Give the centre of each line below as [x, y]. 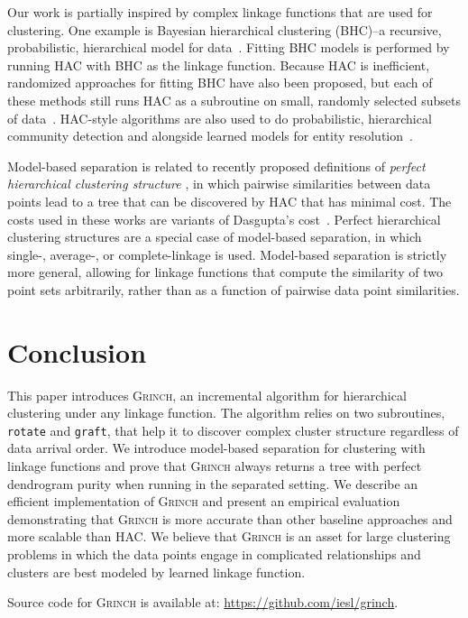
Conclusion [77, 351]
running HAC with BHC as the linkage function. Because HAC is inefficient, [219, 65]
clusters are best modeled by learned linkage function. [156, 572]
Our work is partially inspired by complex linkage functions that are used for [220, 12]
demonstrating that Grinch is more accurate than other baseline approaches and [230, 518]
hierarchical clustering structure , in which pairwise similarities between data [219, 184]
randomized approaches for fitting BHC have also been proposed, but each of [220, 83]
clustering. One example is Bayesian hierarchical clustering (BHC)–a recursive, [225, 29]
